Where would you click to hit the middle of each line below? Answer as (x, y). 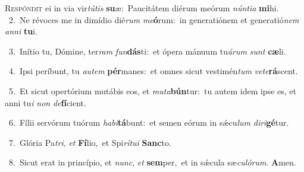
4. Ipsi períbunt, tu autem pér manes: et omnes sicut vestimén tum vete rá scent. (153, 71)
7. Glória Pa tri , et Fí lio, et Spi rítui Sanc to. (90, 142)
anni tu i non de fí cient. (46, 102)
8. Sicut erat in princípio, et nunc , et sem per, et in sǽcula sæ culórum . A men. (152, 162)
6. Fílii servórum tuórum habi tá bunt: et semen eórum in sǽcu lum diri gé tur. (149, 122)
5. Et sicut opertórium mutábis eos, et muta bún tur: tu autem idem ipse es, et (152, 90)
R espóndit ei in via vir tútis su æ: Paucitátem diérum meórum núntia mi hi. (142, 8)
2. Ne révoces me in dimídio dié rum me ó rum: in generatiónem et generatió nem (154, 19)
